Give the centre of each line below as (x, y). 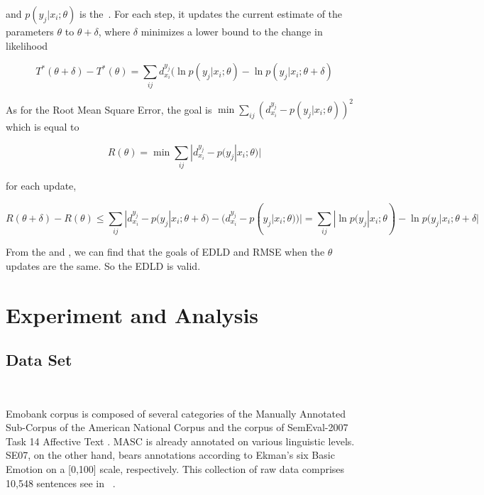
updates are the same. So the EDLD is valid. (103, 265)
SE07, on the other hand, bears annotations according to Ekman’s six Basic (170, 455)
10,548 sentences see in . (61, 483)
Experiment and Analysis (132, 314)
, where (114, 31)
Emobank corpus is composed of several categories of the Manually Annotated (176, 413)
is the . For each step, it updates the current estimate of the (211, 13)
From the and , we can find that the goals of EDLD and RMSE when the (165, 252)
